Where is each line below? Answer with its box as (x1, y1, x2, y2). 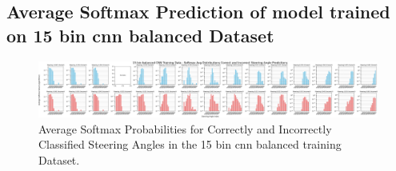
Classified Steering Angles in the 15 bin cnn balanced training (38, 136, 342, 153)
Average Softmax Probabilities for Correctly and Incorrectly (38, 120, 332, 137)
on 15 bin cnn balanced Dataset (6, 22, 274, 47)
